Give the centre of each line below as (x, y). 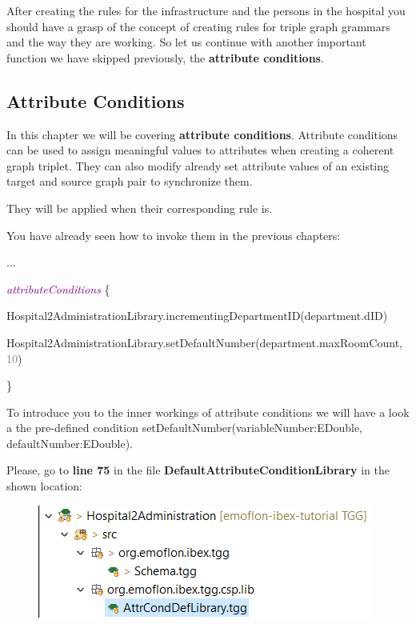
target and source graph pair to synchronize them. (130, 181)
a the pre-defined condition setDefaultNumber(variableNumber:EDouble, (184, 428)
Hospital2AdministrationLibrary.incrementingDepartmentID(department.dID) (197, 316)
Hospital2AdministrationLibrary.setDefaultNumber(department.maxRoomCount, (204, 342)
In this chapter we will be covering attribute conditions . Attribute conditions (202, 134)
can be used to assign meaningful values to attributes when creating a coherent (200, 150)
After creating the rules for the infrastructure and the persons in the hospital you (206, 10)
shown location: (44, 486)
